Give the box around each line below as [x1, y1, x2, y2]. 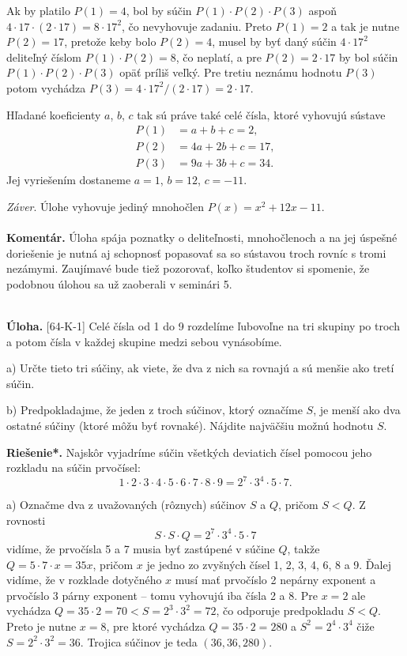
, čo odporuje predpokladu [216, 602, 345, 619]
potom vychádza [6, 79, 86, 96]
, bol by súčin [126, 2, 192, 18]
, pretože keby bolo [64, 33, 156, 50]
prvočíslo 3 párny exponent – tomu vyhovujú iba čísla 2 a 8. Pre [6, 586, 318, 603]
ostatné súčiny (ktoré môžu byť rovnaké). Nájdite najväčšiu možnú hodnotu [6, 417, 374, 433]
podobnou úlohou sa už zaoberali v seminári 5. [6, 275, 232, 292]
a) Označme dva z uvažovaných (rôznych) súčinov [6, 496, 247, 513]
